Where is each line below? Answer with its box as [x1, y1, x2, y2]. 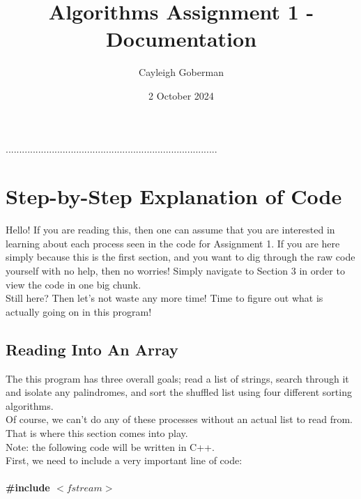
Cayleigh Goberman [139, 65, 224, 79]
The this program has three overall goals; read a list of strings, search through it [6, 371, 349, 385]
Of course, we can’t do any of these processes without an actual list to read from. [6, 412, 353, 427]
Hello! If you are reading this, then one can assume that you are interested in [6, 222, 335, 237]
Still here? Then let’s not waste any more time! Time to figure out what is [6, 291, 323, 305]
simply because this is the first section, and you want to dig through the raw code [6, 249, 355, 264]
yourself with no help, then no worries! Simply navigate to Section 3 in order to [6, 263, 345, 277]
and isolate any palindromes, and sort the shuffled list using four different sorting [6, 385, 352, 399]
